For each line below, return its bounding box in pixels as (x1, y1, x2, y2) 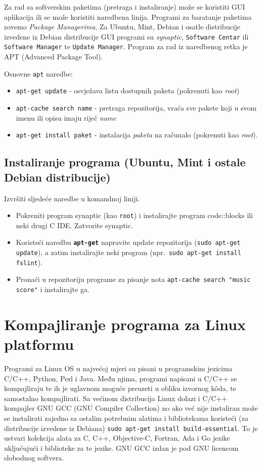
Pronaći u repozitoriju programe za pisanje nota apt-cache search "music (16, 274, 251, 284)
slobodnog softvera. (4, 452, 64, 463)
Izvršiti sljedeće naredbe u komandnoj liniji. (4, 193, 140, 203)
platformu (4, 334, 74, 354)
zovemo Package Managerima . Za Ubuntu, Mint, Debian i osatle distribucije (4, 21, 241, 32)
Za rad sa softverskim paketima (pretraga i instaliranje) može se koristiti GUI (4, 2, 245, 12)
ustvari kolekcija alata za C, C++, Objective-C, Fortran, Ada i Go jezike (4, 433, 230, 443)
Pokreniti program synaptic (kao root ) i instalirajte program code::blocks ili (16, 210, 253, 221)
